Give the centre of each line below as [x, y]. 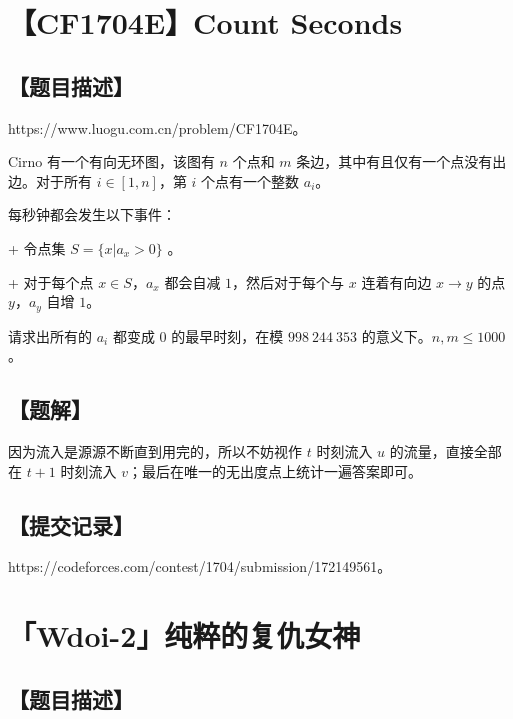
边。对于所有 [50, 180]
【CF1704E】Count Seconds [205, 22]
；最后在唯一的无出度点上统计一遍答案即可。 [274, 470]
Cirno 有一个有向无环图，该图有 [111, 161]
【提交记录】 [71, 524]
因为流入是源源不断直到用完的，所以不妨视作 [155, 450]
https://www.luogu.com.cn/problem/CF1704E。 [157, 127]
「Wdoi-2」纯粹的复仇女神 [184, 635]
